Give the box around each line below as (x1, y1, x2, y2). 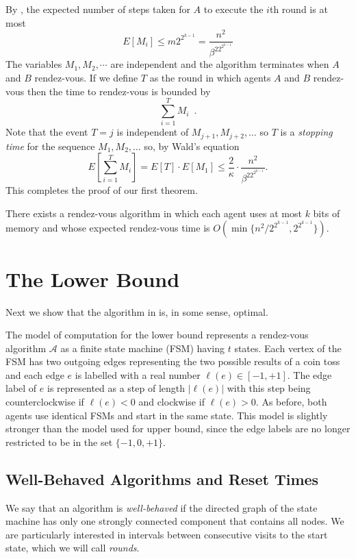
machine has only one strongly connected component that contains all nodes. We (5, 514, 344, 528)
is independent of (116, 125, 189, 139)
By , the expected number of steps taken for (5, 2, 190, 16)
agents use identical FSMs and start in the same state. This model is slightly (5, 408, 328, 422)
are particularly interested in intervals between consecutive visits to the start (5, 527, 328, 541)
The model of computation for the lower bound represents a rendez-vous (5, 327, 309, 342)
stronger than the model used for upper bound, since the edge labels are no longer (5, 421, 351, 436)
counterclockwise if (5, 395, 84, 409)
